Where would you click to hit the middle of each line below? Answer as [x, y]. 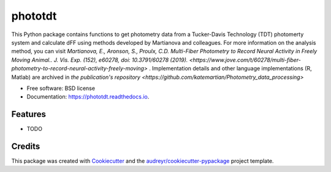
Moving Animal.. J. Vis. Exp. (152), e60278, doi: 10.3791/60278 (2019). [100, 60]
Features [29, 114]
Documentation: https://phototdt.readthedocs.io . [88, 97]
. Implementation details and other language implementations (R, [230, 69]
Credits [26, 146]
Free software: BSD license [61, 88]
